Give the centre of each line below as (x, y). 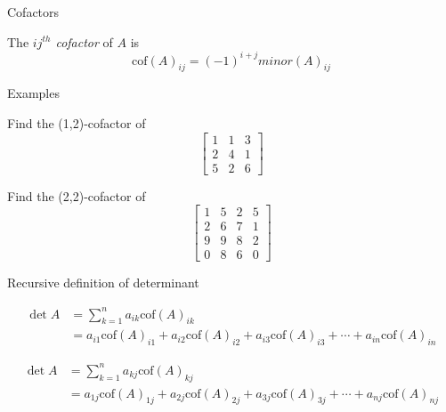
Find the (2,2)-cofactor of (77, 195)
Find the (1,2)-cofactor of (77, 123)
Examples (33, 93)
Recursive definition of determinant (103, 283)
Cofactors (33, 12)
